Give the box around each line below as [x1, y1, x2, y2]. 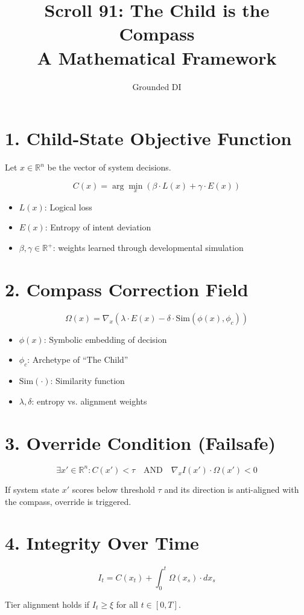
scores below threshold [72, 483, 155, 495]
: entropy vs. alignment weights [31, 394, 147, 407]
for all [116, 597, 138, 610]
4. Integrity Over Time [5, 530, 199, 555]
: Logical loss [44, 200, 92, 213]
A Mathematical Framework [37, 45, 277, 70]
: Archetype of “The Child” [27, 353, 128, 366]
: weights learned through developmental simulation [52, 241, 244, 254]
